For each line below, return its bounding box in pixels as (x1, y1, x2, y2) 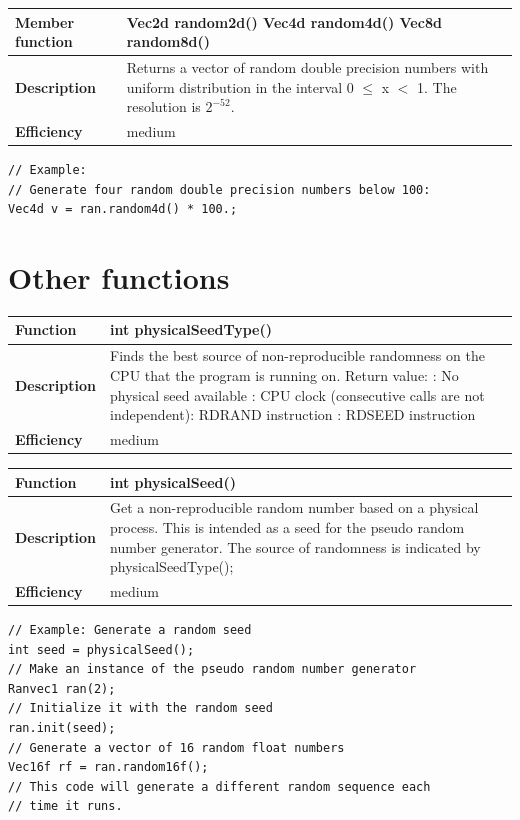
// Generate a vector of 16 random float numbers (8, 740, 345, 755)
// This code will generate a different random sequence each (8, 779, 431, 794)
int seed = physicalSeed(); (8, 642, 195, 657)
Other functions (8, 257, 230, 298)
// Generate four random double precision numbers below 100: (8, 182, 431, 197)
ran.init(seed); (8, 721, 116, 736)
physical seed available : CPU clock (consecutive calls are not (110, 384, 485, 405)
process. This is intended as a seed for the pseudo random (110, 516, 465, 537)
